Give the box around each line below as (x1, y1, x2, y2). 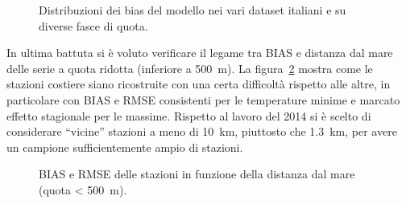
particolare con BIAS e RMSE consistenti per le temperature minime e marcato (6, 91, 400, 108)
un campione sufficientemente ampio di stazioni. (6, 138, 243, 155)
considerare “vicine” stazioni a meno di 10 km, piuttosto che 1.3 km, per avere (6, 123, 397, 140)
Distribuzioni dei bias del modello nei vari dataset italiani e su (39, 2, 346, 18)
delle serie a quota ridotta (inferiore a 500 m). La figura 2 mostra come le (6, 59, 373, 76)
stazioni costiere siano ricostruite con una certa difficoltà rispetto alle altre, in (6, 75, 391, 92)
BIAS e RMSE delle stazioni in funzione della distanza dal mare (39, 165, 355, 182)
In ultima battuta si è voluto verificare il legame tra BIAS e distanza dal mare (6, 44, 393, 61)
